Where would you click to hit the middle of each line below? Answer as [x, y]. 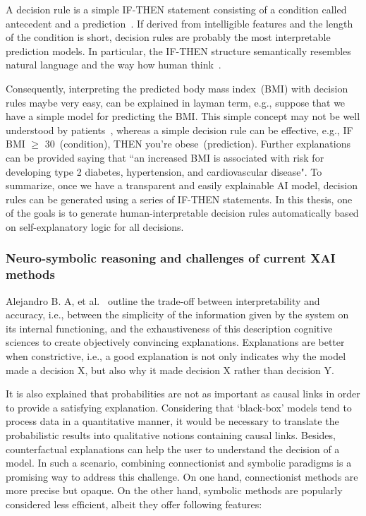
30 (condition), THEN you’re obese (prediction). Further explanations [198, 144]
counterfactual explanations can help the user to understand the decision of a [173, 449]
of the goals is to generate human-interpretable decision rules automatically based [182, 213]
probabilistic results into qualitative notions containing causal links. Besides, [171, 434]
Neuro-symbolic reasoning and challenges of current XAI [171, 258]
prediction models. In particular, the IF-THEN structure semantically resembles [178, 50]
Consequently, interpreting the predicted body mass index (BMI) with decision [177, 88]
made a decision [40, 370]
